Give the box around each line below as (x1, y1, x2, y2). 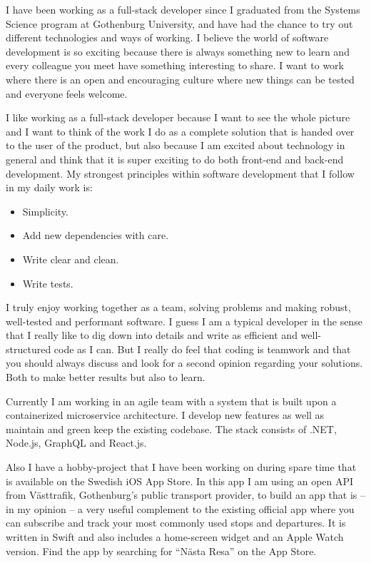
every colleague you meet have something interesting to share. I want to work (6, 58, 344, 73)
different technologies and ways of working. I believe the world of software (6, 30, 329, 45)
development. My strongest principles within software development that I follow (6, 166, 355, 181)
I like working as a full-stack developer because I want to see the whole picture (6, 110, 350, 125)
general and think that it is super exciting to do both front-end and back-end (6, 151, 344, 166)
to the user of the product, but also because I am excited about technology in (6, 138, 345, 153)
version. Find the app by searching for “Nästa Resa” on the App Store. (6, 543, 317, 558)
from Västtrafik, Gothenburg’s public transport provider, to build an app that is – (6, 487, 365, 502)
